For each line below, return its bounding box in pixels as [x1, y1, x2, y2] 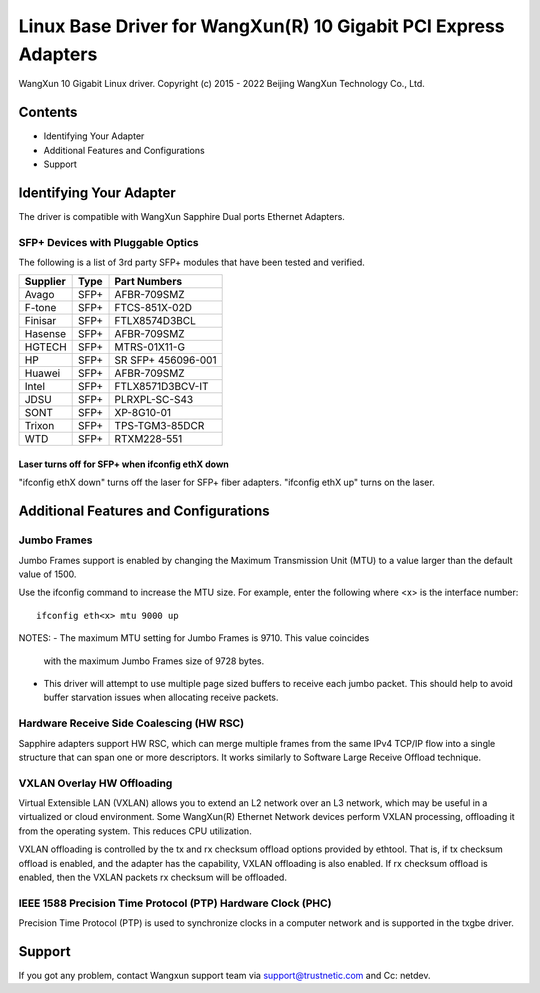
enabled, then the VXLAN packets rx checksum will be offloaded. [18, 871, 287, 883]
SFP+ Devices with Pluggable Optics [18, 235, 199, 249]
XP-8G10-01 [114, 406, 172, 420]
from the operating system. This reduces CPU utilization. [18, 825, 252, 837]
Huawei [24, 366, 61, 380]
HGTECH [24, 340, 67, 354]
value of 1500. [18, 568, 77, 580]
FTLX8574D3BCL [114, 314, 197, 328]
